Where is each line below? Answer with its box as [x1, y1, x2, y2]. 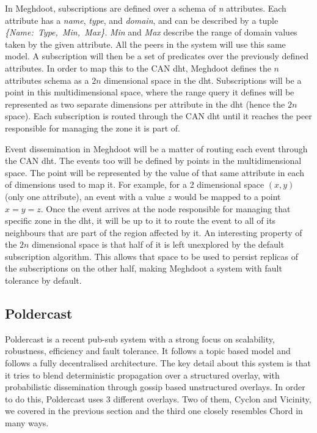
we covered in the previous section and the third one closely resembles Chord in [5, 404, 303, 417]
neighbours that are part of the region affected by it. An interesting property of [5, 226, 302, 239]
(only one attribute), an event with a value [5, 190, 165, 202]
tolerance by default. [5, 274, 82, 287]
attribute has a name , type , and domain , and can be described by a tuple [5, 13, 279, 26]
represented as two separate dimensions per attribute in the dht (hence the [5, 97, 285, 110]
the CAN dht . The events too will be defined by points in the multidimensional [5, 154, 302, 167]
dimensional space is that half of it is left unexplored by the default [32, 238, 285, 251]
